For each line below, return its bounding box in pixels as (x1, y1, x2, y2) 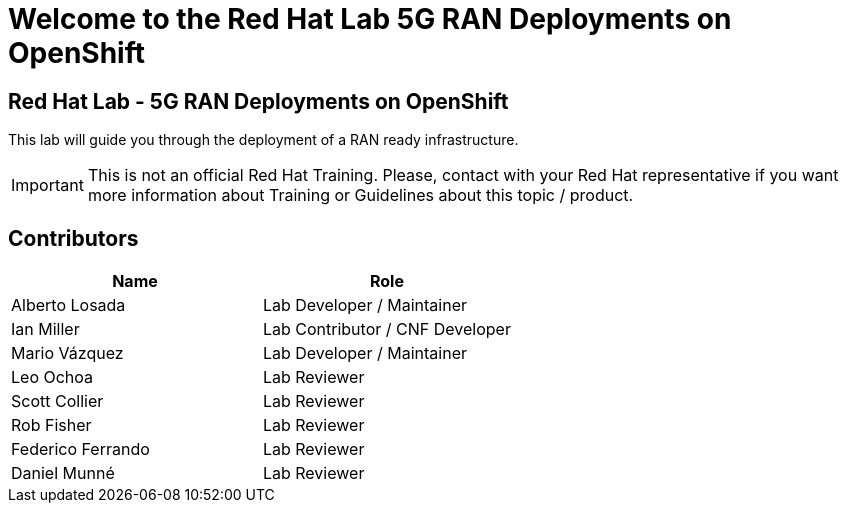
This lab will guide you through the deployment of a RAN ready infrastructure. (8, 131, 519, 149)
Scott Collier (11, 391, 104, 412)
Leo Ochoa (11, 367, 94, 388)
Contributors (8, 225, 139, 251)
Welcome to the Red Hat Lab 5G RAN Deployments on (8, 2, 732, 36)
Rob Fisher (11, 415, 92, 436)
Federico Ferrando (11, 439, 150, 460)
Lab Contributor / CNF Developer (262, 319, 511, 340)
